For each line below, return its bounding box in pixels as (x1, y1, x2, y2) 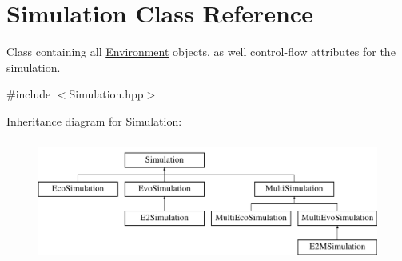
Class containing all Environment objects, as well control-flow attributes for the (6, 43, 396, 60)
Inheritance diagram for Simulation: (6, 112, 182, 129)
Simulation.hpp (69, 86, 144, 102)
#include (6, 86, 51, 102)
